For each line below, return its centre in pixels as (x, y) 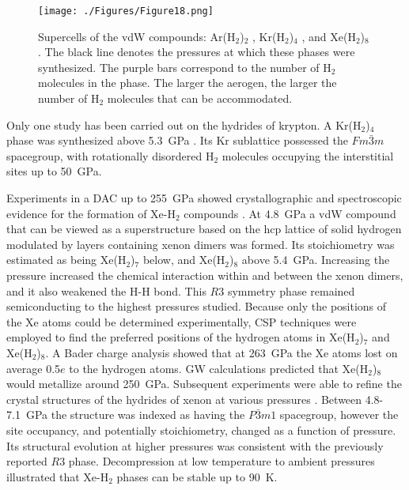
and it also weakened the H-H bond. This (106, 290)
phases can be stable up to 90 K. (197, 476)
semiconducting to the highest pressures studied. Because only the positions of (197, 306)
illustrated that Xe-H (58, 476)
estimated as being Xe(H (66, 260)
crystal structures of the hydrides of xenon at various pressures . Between (184, 399)
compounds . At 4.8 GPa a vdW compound (290, 213)
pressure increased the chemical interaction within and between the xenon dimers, (205, 275)
